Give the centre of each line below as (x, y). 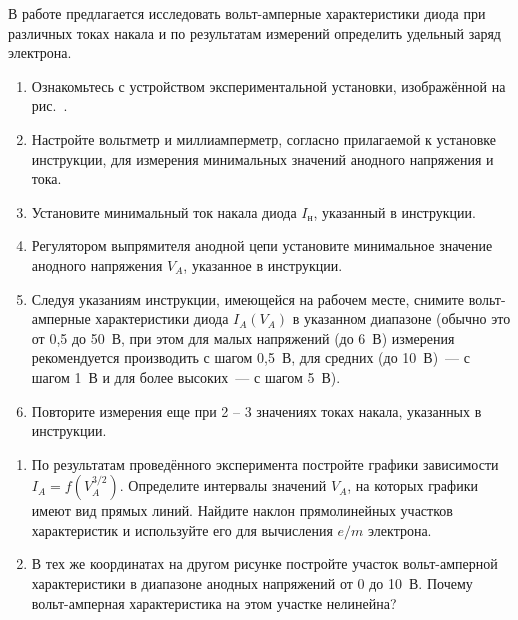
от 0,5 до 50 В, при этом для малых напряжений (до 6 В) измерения (243, 337)
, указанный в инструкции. (394, 211)
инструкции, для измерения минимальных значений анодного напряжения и (262, 158)
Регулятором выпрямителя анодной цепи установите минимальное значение (262, 245)
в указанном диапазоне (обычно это (401, 318)
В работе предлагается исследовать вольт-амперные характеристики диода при (247, 13)
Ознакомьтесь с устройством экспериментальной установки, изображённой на (268, 85)
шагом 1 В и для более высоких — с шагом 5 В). (186, 376)
